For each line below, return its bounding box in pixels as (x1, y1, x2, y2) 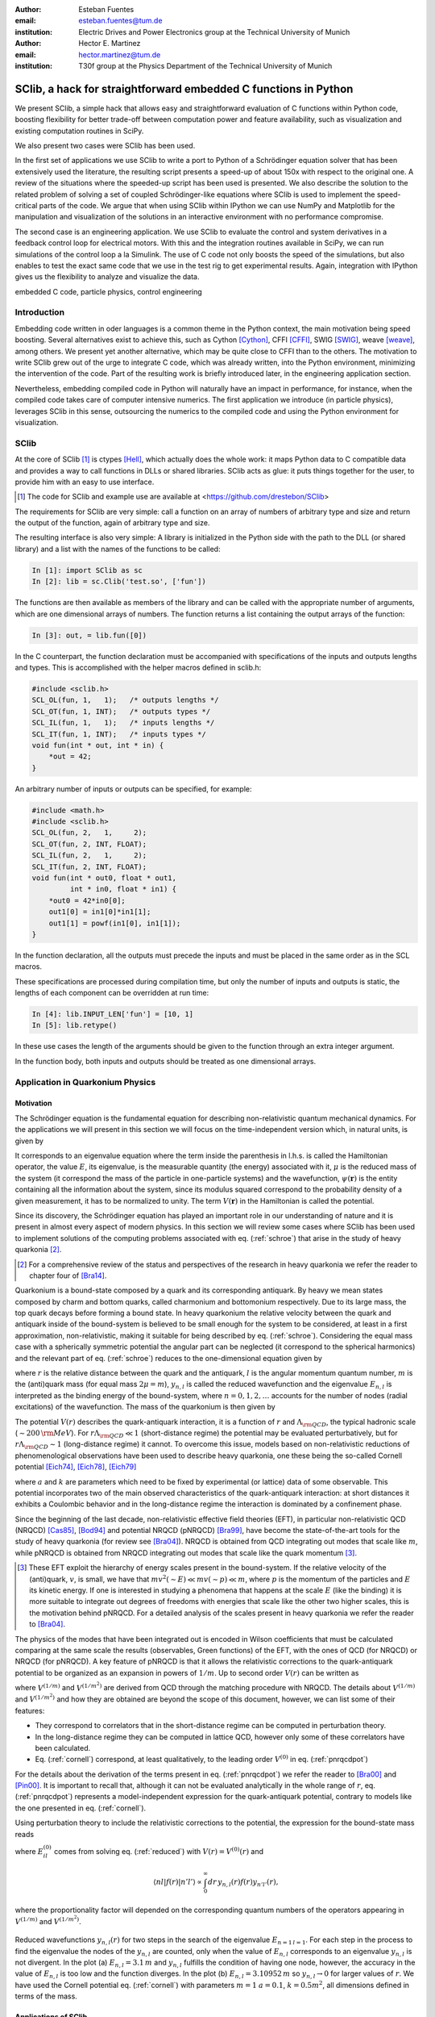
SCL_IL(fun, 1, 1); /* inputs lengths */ (31, 718, 215, 728)
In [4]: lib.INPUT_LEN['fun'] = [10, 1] (31, 1009, 193, 1019)
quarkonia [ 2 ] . (14, 1245, 62, 1255)
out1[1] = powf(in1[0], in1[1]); (48, 918, 181, 928)
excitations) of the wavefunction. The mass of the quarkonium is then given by (14, 1402, 275, 1412)
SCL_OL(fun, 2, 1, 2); (31, 828, 147, 837)
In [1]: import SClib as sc (31, 566, 143, 574)
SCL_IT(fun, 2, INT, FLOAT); (31, 862, 147, 871)
